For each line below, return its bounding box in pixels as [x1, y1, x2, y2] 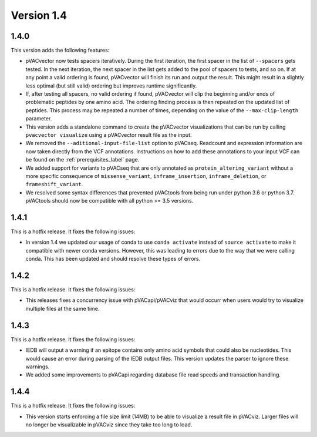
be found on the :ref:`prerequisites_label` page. [25, 156, 140, 163]
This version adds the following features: [11, 47, 110, 54]
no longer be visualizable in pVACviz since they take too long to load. [25, 421, 193, 428]
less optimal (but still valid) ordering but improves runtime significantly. [25, 82, 197, 89]
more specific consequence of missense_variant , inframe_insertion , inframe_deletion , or [25, 172, 267, 179]
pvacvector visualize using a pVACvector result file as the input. [25, 131, 192, 138]
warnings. [25, 363, 50, 370]
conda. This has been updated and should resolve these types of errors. [25, 256, 201, 263]
